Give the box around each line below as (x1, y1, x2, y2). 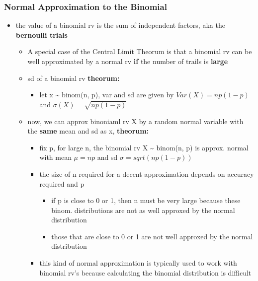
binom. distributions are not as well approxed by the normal (51, 205, 235, 215)
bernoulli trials (15, 29, 68, 40)
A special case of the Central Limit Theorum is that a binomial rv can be (27, 46, 252, 57)
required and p (39, 178, 85, 189)
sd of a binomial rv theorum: (27, 72, 120, 83)
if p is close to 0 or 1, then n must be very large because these (51, 195, 241, 206)
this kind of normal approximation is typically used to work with (39, 258, 237, 268)
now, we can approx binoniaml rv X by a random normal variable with (27, 116, 244, 126)
